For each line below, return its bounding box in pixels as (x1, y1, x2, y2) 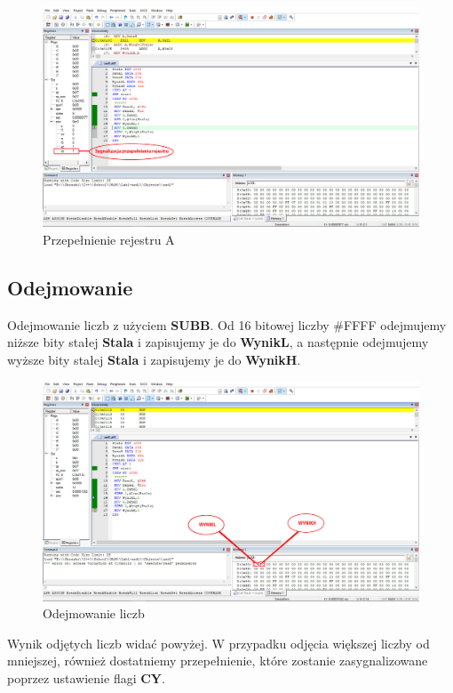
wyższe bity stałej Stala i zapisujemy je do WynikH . (7, 350, 301, 368)
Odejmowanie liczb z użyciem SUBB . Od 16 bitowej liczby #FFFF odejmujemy (7, 315, 447, 334)
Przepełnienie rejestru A (43, 230, 175, 248)
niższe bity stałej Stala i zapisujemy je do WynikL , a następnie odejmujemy (7, 333, 429, 351)
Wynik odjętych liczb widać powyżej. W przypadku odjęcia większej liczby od (7, 633, 430, 652)
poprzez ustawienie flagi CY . (7, 668, 165, 687)
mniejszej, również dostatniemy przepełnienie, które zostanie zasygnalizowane (7, 651, 428, 670)
